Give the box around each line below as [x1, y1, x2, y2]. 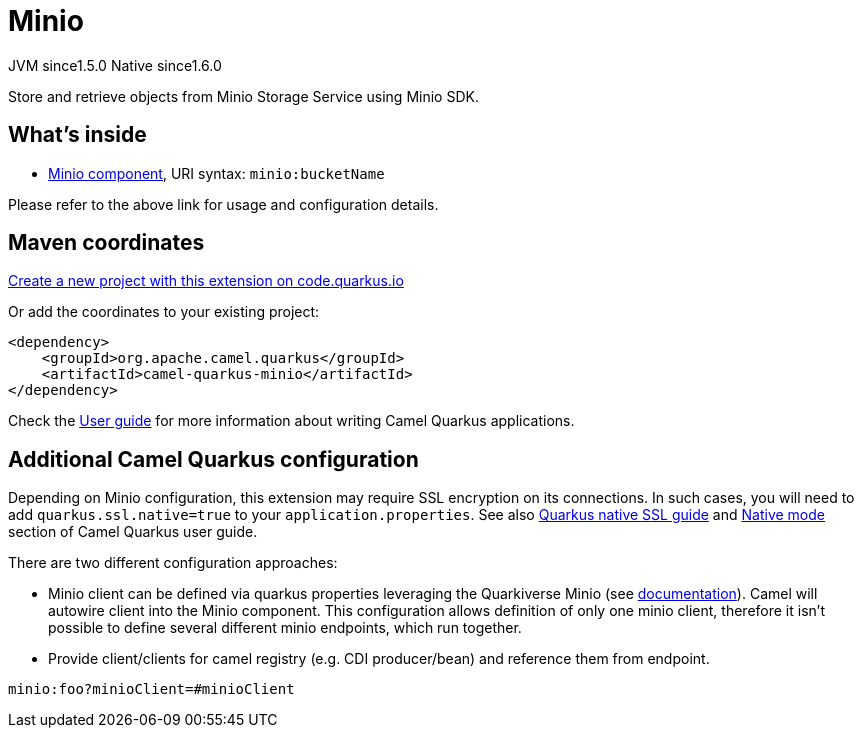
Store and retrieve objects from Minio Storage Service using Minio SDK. [8, 87, 479, 105]
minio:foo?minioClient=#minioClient [8, 681, 295, 698]
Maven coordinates [8, 230, 205, 256]
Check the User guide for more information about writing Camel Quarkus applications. [8, 412, 575, 430]
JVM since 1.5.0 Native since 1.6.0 [8, 56, 222, 74]
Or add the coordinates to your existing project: [8, 303, 320, 321]
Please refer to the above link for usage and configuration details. [8, 195, 439, 213]
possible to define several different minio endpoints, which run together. [48, 619, 522, 637]
